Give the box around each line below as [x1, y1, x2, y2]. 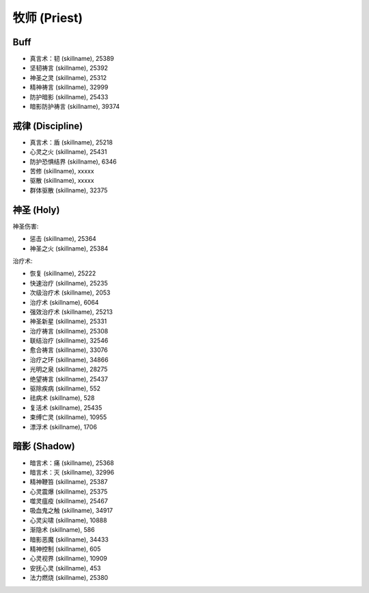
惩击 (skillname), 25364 [29, 235, 97, 243]
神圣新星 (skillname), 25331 [29, 317, 107, 325]
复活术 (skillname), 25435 [29, 403, 102, 412]
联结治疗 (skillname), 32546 [29, 336, 109, 345]
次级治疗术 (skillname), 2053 [29, 288, 111, 297]
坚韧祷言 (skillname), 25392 [29, 64, 109, 72]
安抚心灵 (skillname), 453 [29, 564, 101, 572]
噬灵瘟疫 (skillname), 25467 [29, 497, 109, 505]
